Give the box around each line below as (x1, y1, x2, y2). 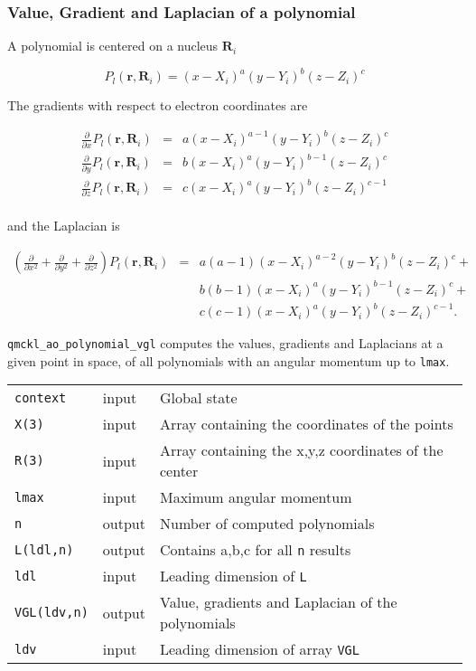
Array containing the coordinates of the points (159, 413, 453, 435)
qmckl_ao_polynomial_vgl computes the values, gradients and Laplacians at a (7, 334, 443, 353)
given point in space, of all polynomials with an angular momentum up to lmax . (7, 351, 450, 370)
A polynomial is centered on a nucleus (7, 36, 219, 55)
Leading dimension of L (159, 565, 307, 587)
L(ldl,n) (14, 542, 74, 557)
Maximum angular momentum (159, 487, 352, 508)
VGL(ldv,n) (14, 605, 89, 620)
